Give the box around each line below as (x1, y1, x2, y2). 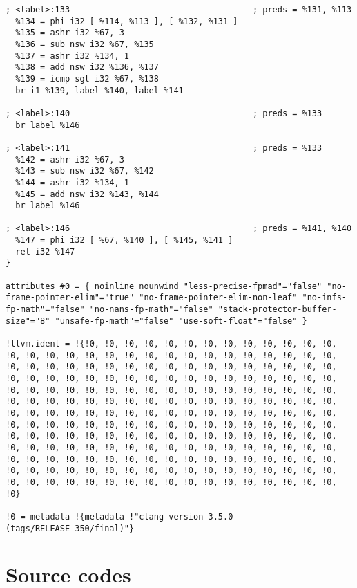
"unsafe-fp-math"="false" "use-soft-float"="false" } (55, 315, 307, 326)
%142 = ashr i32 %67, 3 (15, 154, 124, 165)
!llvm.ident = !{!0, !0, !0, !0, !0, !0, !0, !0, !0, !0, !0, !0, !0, (6, 339, 337, 349)
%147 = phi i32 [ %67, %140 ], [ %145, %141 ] (15, 235, 233, 246)
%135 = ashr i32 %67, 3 (15, 28, 124, 38)
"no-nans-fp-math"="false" (89, 304, 213, 315)
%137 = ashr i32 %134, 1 (15, 50, 129, 61)
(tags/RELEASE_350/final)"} (6, 523, 135, 533)
